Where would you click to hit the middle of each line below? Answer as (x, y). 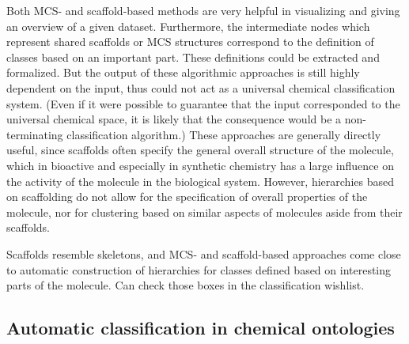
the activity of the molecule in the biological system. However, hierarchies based (200, 181)
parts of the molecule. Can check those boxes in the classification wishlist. (186, 285)
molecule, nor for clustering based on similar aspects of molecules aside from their (204, 212)
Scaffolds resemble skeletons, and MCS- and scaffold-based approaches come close (204, 253)
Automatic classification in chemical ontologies (201, 328)
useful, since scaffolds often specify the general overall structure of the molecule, (200, 150)
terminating (35, 134)
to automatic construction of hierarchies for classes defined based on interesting (199, 269)
